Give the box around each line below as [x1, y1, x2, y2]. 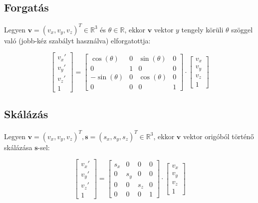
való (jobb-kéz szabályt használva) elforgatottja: [4, 35, 151, 45]
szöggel [231, 24, 253, 34]
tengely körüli [181, 24, 224, 34]
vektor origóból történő [183, 131, 254, 141]
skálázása [4, 142, 32, 152]
